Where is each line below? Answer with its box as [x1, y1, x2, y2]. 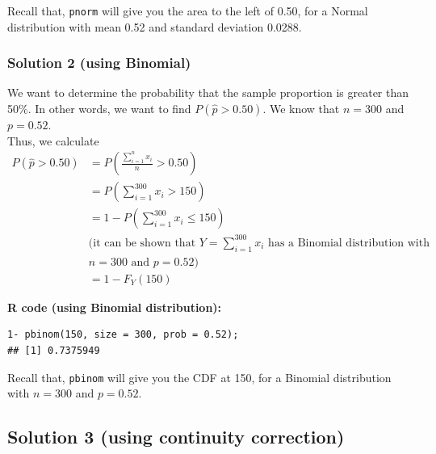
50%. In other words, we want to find [7, 100, 191, 117]
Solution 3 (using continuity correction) [7, 424, 345, 449]
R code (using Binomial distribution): [7, 298, 222, 315]
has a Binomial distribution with [268, 237, 430, 249]
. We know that [262, 100, 340, 117]
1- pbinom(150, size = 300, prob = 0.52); [7, 329, 239, 341]
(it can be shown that [88, 237, 196, 249]
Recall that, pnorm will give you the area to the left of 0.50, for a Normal [7, 2, 368, 19]
